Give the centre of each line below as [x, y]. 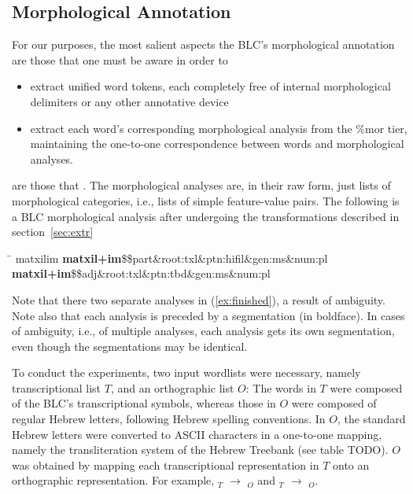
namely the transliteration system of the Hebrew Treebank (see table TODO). [200, 450]
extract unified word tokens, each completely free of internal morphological [210, 86]
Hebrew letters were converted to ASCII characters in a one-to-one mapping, [197, 434]
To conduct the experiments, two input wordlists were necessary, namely [186, 372]
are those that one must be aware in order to [120, 59]
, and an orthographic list [172, 387]
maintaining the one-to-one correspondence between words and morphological [217, 144]
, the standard [372, 419]
